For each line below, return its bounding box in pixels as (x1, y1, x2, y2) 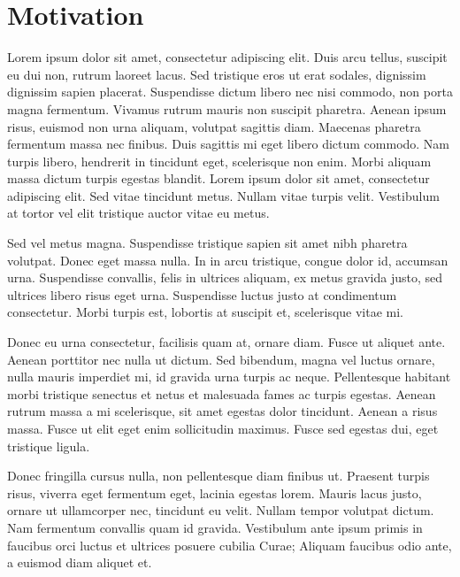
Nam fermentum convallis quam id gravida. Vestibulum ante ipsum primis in (7, 518, 423, 536)
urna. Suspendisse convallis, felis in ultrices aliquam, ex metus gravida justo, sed (7, 268, 442, 287)
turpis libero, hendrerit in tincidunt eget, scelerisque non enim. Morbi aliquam (7, 151, 432, 170)
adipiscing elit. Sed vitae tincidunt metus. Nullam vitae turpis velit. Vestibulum (7, 186, 440, 204)
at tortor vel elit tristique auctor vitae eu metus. (7, 204, 270, 222)
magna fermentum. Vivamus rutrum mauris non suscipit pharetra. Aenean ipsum (7, 99, 447, 118)
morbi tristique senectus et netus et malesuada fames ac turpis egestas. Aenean (7, 384, 436, 403)
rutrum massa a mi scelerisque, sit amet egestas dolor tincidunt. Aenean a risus (7, 402, 438, 420)
